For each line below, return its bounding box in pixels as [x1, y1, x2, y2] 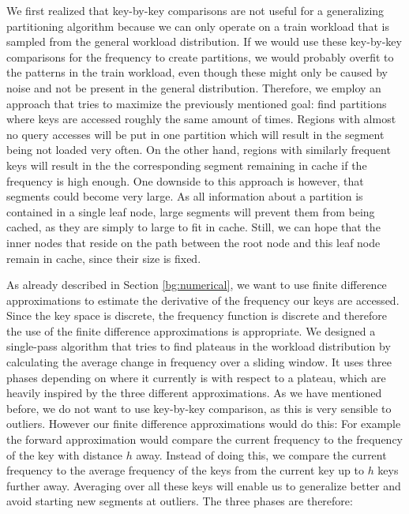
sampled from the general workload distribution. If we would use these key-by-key [6, 33, 402, 50]
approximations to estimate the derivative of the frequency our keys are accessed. [6, 291, 400, 308]
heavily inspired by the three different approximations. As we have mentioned [6, 385, 382, 401]
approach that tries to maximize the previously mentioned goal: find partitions [6, 95, 387, 111]
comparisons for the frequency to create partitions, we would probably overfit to [6, 48, 394, 65]
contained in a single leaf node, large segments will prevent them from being [6, 203, 375, 219]
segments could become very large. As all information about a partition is [6, 188, 363, 204]
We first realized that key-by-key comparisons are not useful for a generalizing [6, 2, 385, 18]
